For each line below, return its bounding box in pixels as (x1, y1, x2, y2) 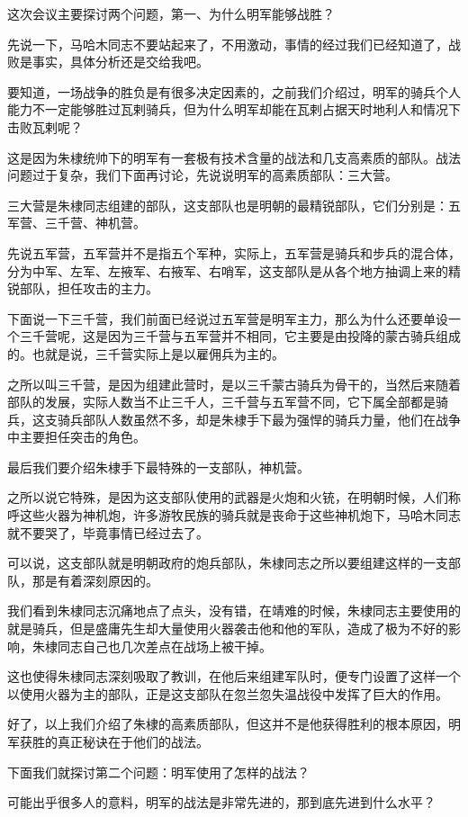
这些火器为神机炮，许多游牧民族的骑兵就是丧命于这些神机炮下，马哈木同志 (19, 506, 461, 525)
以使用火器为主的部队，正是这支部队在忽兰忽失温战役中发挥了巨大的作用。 (7, 684, 448, 703)
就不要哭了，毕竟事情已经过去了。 (7, 523, 209, 542)
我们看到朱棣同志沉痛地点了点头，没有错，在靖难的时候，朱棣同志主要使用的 (7, 601, 461, 620)
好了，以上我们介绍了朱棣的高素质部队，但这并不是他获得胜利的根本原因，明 (7, 714, 461, 733)
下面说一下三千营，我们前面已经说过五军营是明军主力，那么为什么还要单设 (7, 309, 448, 328)
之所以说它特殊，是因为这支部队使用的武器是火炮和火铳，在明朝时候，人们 (7, 488, 448, 507)
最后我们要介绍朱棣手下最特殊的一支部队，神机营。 (7, 457, 310, 476)
